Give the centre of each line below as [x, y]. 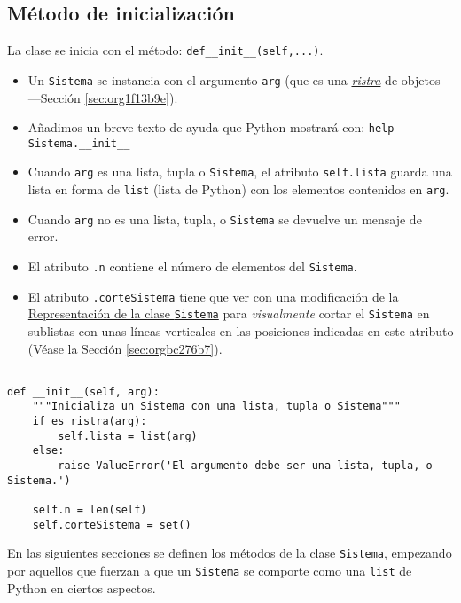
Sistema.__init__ [79, 143]
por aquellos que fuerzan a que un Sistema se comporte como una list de [210, 571]
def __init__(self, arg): [83, 392]
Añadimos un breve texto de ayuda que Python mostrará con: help [211, 127]
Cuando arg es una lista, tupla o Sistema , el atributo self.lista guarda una [240, 172]
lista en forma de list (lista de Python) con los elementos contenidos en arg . [238, 189]
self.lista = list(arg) [128, 436]
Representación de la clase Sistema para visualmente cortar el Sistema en [229, 313]
